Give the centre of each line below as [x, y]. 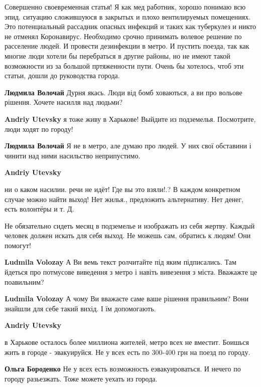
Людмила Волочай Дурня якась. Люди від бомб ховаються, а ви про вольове [123, 92]
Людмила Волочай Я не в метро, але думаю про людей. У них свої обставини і [128, 146]
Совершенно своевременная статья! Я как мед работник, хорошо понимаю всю [125, 7]
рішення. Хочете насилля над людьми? [64, 102]
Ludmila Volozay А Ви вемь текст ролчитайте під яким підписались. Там [120, 262]
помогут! [18, 245]
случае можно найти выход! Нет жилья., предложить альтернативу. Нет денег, [124, 199]
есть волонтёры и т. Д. [39, 209]
